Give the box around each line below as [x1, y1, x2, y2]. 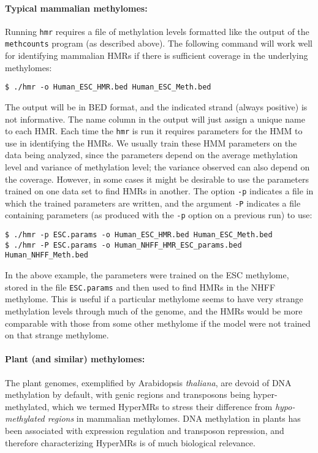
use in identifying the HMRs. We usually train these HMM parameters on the [5, 136, 297, 149]
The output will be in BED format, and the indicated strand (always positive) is [5, 100, 308, 113]
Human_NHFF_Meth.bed [5, 251, 89, 260]
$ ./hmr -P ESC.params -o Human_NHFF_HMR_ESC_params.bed [5, 240, 242, 249]
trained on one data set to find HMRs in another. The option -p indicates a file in [5, 185, 314, 197]
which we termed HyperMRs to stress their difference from [51, 400, 273, 413]
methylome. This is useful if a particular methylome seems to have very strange [5, 292, 303, 305]
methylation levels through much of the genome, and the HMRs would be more [5, 304, 303, 317]
